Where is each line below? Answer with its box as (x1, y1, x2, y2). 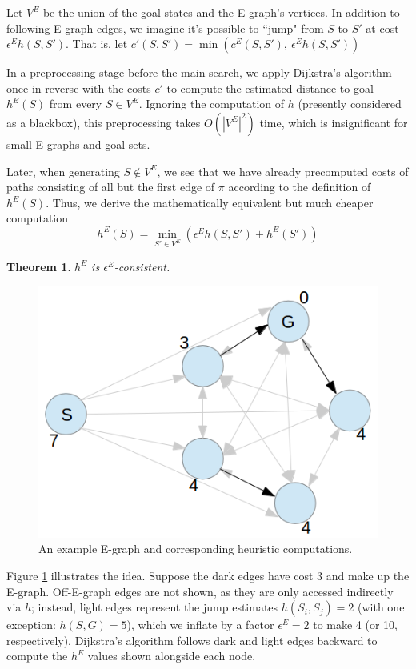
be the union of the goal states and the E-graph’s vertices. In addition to (42, 4, 400, 20)
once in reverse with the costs (6, 79, 151, 96)
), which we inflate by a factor (126, 616, 274, 633)
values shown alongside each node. (87, 647, 256, 664)
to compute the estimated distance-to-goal (166, 79, 374, 96)
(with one (358, 599, 405, 615)
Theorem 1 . (6, 258, 71, 274)
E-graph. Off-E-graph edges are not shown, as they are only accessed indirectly (6, 583, 394, 599)
